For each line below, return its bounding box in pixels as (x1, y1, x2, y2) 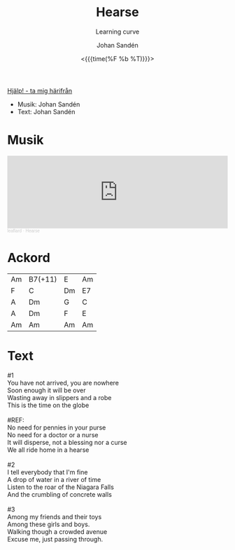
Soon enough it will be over (7, 386, 86, 394)
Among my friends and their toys (7, 512, 102, 521)
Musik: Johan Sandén (17, 99, 80, 109)
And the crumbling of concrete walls (7, 490, 112, 498)
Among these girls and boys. (7, 520, 90, 528)
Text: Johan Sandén (17, 107, 76, 116)
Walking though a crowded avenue (7, 527, 108, 536)
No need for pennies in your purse (7, 423, 106, 432)
